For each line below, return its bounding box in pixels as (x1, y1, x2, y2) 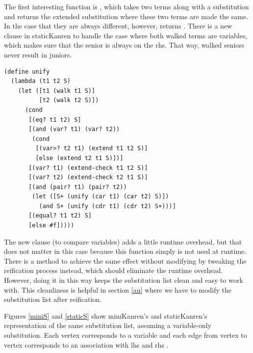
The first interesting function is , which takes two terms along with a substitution (4, 1, 249, 11)
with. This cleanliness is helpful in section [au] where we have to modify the (4, 284, 231, 295)
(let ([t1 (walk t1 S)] (18, 87, 96, 94)
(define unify (4, 68, 50, 75)
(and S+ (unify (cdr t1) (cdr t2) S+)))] (39, 202, 176, 210)
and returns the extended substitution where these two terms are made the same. (4, 11, 248, 21)
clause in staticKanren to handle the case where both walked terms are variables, (4, 30, 248, 40)
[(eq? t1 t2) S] (28, 116, 81, 123)
